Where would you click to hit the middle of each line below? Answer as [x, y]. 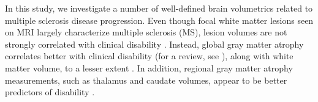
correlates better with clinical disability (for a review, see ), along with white [149, 56]
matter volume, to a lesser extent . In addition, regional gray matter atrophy [149, 67]
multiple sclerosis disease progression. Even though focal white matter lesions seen [159, 20]
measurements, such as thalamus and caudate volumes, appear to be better [146, 80]
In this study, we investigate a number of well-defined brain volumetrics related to [159, 8]
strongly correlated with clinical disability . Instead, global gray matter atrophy [154, 44]
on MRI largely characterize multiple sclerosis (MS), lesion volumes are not [146, 32]
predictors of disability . [50, 92]
